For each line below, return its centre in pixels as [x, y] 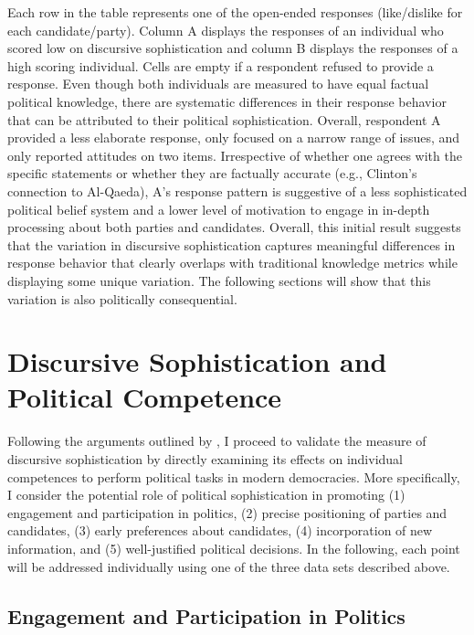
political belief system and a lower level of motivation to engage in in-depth [219, 209]
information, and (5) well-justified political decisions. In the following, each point [234, 548]
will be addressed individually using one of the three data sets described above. [229, 566]
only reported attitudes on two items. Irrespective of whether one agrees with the [235, 155]
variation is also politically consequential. [122, 298]
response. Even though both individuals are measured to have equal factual [218, 84]
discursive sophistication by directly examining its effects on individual [205, 459]
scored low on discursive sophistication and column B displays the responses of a [233, 48]
